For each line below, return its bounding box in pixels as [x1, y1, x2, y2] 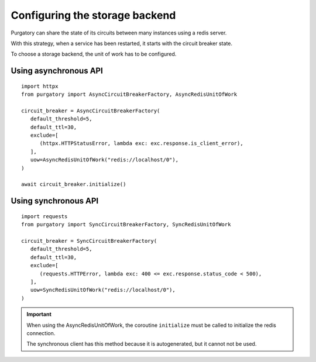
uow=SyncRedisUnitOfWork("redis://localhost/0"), [30, 287, 176, 294]
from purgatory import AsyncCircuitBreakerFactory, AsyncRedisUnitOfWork [21, 91, 238, 98]
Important [26, 311, 52, 318]
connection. [26, 329, 56, 336]
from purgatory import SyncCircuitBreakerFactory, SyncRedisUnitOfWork [21, 221, 231, 228]
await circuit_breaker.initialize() [21, 181, 126, 188]
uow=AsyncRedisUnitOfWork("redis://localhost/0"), [30, 157, 178, 163]
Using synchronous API [11, 196, 99, 206]
